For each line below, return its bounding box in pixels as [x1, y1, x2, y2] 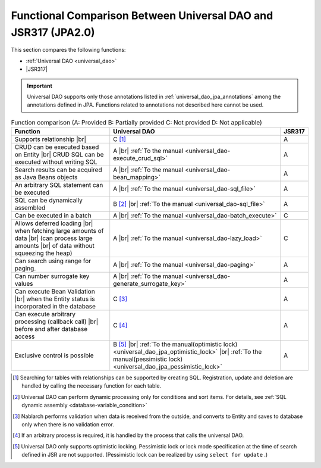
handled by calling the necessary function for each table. [21, 382, 162, 389]
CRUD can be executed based [14, 143, 99, 151]
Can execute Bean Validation [14, 288, 95, 296]
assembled [14, 204, 46, 212]
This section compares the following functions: [11, 46, 126, 54]
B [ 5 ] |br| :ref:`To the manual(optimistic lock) [113, 340, 238, 348]
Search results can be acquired [14, 166, 102, 174]
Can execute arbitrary [14, 310, 75, 319]
